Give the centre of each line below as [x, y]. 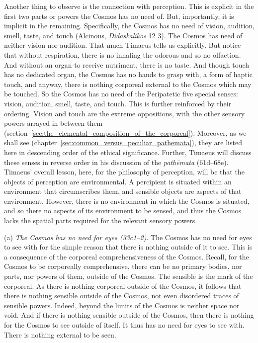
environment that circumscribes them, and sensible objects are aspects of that [123, 191]
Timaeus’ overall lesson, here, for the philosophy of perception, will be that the [124, 172]
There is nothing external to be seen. [60, 334]
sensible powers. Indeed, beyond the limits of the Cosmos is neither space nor [122, 305]
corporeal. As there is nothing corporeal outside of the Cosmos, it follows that [123, 286]
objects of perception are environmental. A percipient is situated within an [118, 181]
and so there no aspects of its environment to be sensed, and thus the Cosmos [123, 211]
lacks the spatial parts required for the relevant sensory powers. [101, 220]
